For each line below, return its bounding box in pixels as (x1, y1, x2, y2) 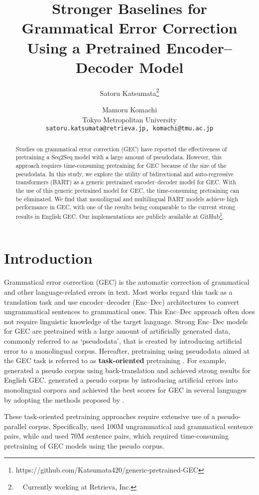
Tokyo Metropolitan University (82, 114, 177, 124)
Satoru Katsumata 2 (100, 86, 159, 98)
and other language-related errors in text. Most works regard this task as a (4, 286, 233, 297)
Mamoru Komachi (102, 104, 157, 114)
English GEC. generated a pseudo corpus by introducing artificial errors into (4, 375, 238, 385)
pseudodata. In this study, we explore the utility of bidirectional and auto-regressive (15, 169, 234, 178)
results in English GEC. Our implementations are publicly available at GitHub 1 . (15, 210, 224, 220)
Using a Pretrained (27, 37, 161, 57)
